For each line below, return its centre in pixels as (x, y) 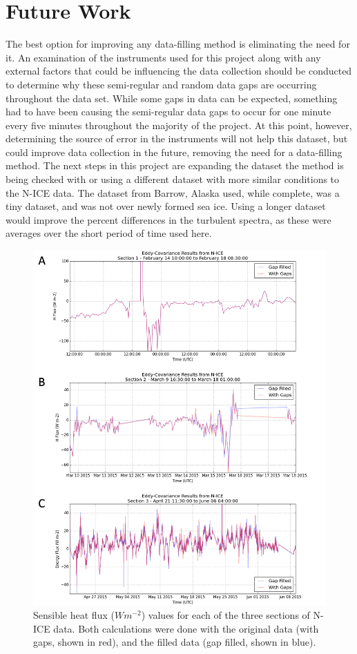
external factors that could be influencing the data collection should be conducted (179, 71)
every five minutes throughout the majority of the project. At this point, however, (179, 125)
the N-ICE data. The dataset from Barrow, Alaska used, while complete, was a (173, 192)
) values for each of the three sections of (225, 615)
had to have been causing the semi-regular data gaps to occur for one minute (168, 112)
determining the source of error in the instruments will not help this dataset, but (177, 138)
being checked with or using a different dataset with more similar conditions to (173, 179)
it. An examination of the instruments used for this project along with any (163, 57)
